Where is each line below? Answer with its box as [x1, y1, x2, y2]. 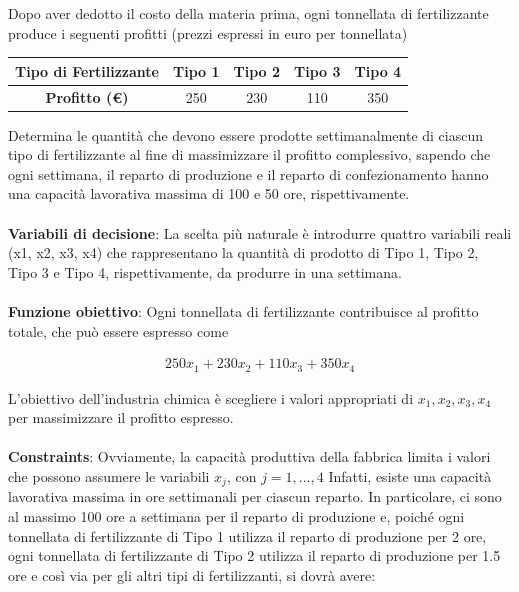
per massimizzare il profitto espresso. [8, 407, 234, 428]
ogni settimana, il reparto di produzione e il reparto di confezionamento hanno [8, 163, 489, 184]
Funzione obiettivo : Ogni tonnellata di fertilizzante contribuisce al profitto [8, 300, 479, 321]
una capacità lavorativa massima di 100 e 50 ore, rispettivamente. [8, 183, 410, 204]
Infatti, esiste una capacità [328, 466, 492, 487]
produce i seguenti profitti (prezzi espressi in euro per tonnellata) [8, 22, 408, 43]
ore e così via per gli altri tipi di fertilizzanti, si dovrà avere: [8, 564, 376, 585]
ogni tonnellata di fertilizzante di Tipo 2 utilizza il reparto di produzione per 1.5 [8, 545, 501, 566]
